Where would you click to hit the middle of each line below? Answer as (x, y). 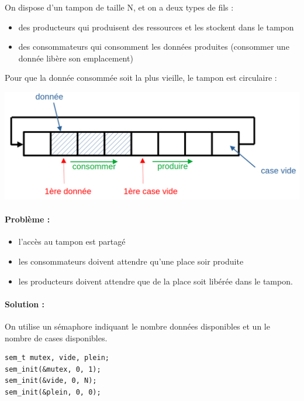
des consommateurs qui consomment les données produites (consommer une (154, 47)
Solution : (25, 304)
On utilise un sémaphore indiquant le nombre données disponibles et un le (137, 326)
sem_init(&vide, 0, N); (51, 381)
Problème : (27, 219)
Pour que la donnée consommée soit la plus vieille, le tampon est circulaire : (141, 78)
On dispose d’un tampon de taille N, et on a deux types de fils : (119, 7)
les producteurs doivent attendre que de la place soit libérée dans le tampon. (156, 281)
